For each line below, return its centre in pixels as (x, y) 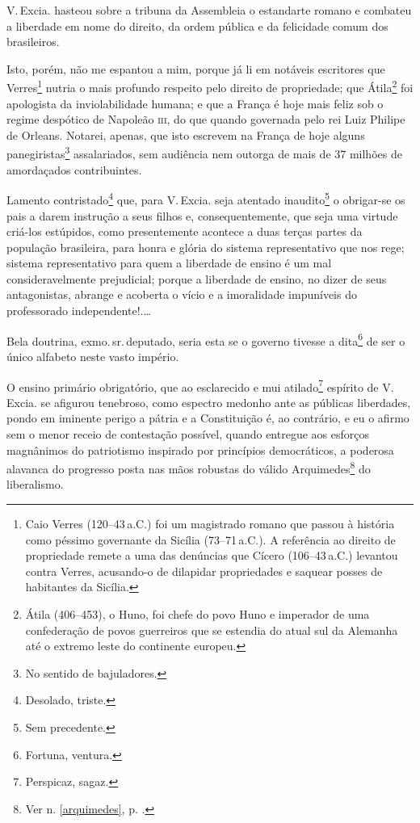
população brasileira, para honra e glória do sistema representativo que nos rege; (206, 247)
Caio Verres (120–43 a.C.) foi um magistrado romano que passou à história (210, 523)
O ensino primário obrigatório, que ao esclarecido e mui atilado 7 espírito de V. (200, 385)
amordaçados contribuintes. (74, 169)
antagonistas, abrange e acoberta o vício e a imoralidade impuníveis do (182, 294)
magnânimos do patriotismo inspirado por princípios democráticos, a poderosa (200, 449)
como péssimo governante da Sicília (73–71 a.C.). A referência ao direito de (210, 539)
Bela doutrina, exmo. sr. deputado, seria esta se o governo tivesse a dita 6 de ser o (206, 339)
